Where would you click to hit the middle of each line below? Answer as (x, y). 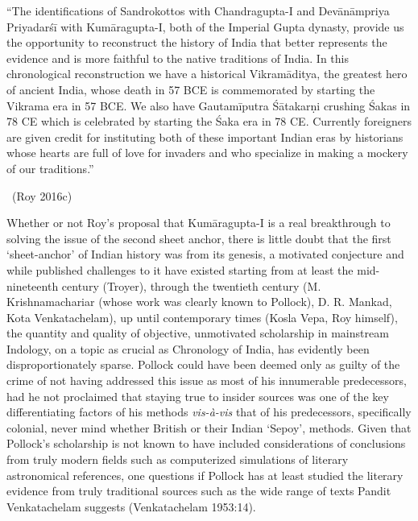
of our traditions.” (50, 168)
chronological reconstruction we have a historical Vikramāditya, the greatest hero (207, 74)
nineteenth (33, 285)
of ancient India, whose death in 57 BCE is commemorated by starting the (191, 89)
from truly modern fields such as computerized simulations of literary (178, 459)
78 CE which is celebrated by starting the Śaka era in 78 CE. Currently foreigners (209, 121)
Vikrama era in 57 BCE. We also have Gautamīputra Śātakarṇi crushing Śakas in (209, 105)
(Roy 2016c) (42, 195)
